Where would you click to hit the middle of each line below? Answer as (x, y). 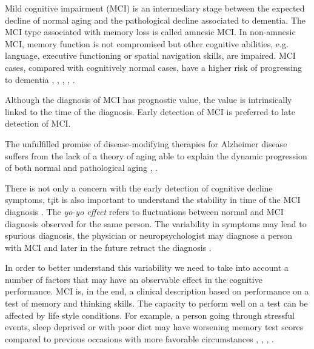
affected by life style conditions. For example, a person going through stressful (150, 315)
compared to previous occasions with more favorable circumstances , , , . (139, 338)
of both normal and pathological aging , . (82, 168)
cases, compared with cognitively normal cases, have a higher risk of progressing (153, 67)
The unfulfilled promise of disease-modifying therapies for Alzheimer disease (146, 143)
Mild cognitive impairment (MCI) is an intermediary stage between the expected (155, 8)
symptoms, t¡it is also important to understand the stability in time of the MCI (153, 200)
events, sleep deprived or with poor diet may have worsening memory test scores (154, 327)
